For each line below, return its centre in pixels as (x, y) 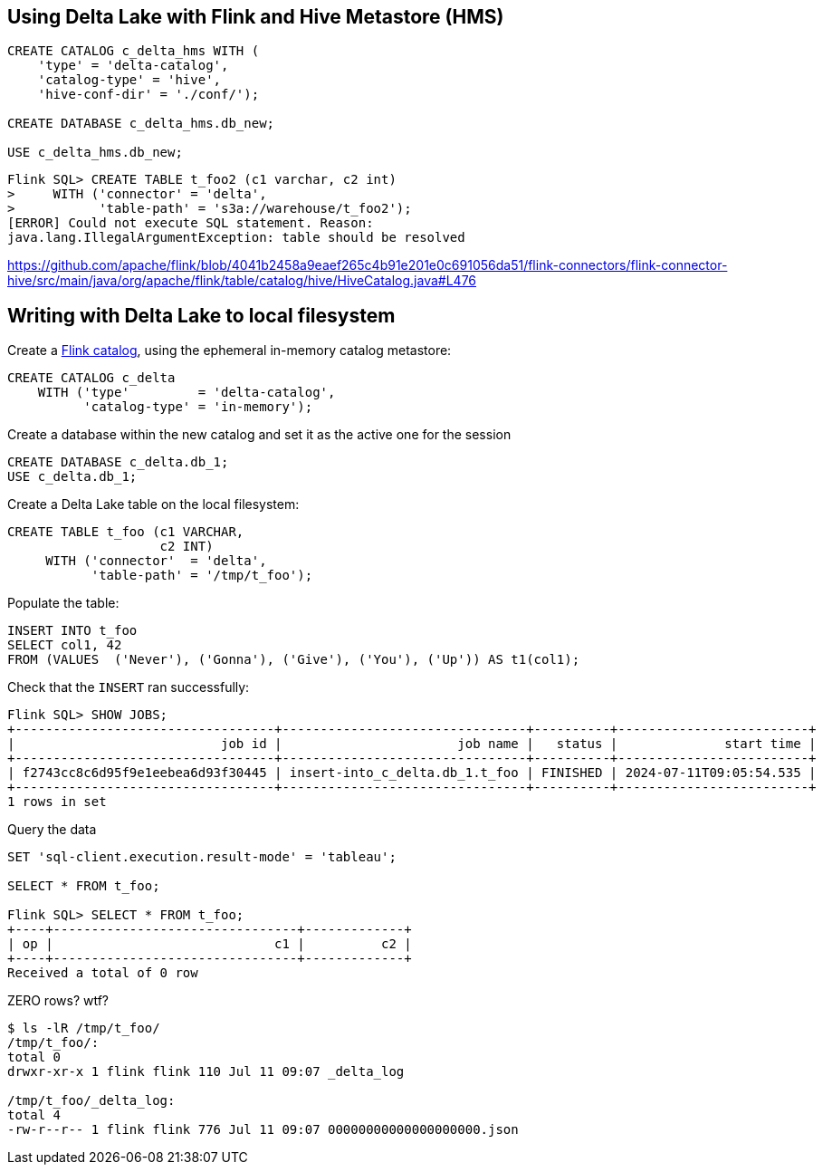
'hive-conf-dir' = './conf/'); (148, 95)
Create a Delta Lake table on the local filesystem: (153, 504)
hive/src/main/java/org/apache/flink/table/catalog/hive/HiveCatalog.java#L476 (242, 281)
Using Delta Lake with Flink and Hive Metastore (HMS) (256, 17)
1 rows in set (57, 802)
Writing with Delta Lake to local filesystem (201, 315)
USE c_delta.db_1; (72, 477)
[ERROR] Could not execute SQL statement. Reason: (191, 223)
